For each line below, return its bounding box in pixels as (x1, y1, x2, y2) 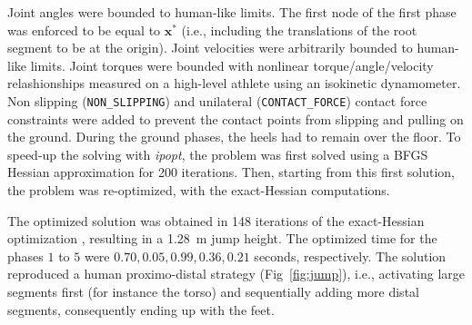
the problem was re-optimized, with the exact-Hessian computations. (7, 181, 390, 199)
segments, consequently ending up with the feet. (7, 300, 275, 319)
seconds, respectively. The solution (254, 246, 447, 265)
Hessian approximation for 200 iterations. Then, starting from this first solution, (7, 162, 455, 182)
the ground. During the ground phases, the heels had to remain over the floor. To (7, 127, 461, 146)
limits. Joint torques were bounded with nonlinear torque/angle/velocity (30, 55, 434, 74)
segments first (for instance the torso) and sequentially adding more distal (7, 281, 419, 300)
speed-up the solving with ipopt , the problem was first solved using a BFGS (7, 144, 428, 163)
